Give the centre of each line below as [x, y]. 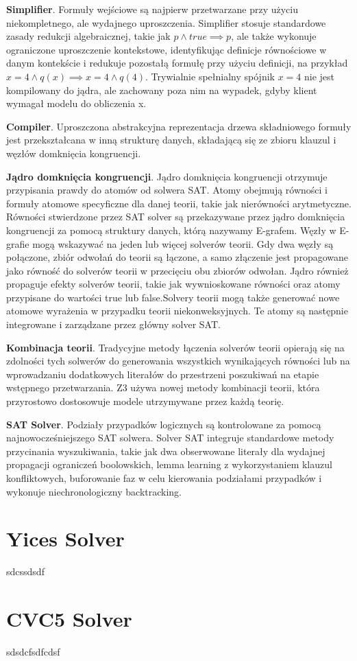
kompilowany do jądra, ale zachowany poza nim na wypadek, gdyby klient [162, 90]
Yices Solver [65, 538]
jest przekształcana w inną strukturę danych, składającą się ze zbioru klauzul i [171, 140]
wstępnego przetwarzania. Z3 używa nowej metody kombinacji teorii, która [163, 387]
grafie [18, 243]
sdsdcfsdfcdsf [33, 652]
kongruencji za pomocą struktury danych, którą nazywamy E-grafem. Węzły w [171, 230]
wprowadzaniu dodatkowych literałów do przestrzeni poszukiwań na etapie [163, 374]
